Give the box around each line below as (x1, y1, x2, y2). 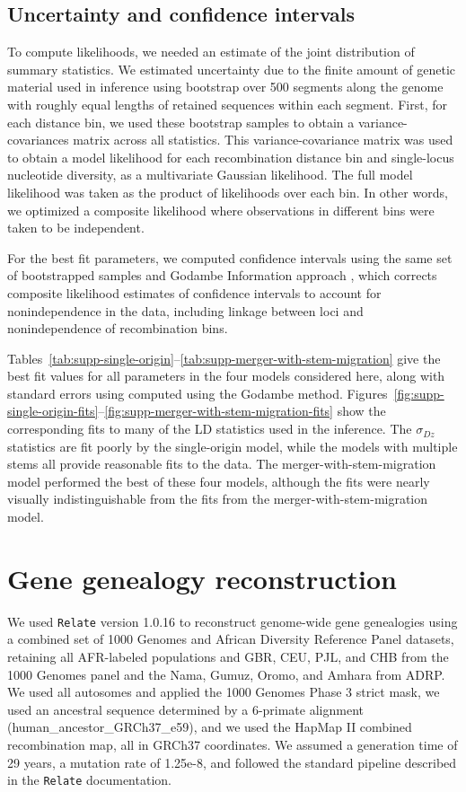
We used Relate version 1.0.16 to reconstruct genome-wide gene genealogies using (7, 612, 458, 630)
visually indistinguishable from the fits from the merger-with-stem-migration (7, 489, 428, 508)
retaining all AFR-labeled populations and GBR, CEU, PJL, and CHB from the (7, 647, 449, 666)
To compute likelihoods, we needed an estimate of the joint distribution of (7, 42, 415, 61)
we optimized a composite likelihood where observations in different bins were (7, 200, 435, 219)
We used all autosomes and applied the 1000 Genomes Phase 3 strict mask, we (7, 682, 440, 701)
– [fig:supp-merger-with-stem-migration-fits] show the (98, 401, 386, 420)
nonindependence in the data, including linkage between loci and (7, 301, 364, 320)
